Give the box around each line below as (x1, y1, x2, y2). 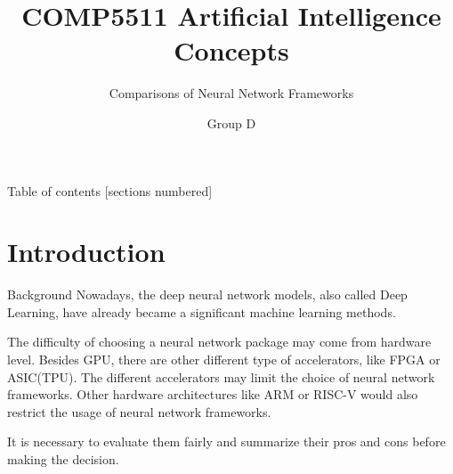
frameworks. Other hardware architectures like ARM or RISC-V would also (7, 385, 418, 404)
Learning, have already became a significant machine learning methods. (7, 302, 396, 321)
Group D (206, 113, 256, 132)
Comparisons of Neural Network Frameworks (109, 84, 354, 102)
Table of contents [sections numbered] (7, 181, 213, 200)
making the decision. (7, 449, 119, 468)
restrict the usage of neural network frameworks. (7, 402, 271, 421)
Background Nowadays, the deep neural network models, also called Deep (7, 285, 408, 304)
